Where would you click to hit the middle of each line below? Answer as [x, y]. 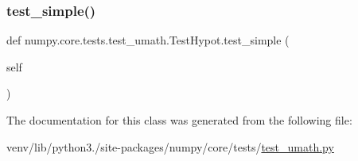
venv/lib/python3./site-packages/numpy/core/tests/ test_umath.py [170, 146]
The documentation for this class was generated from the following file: [179, 120]
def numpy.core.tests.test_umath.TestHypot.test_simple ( [148, 40]
